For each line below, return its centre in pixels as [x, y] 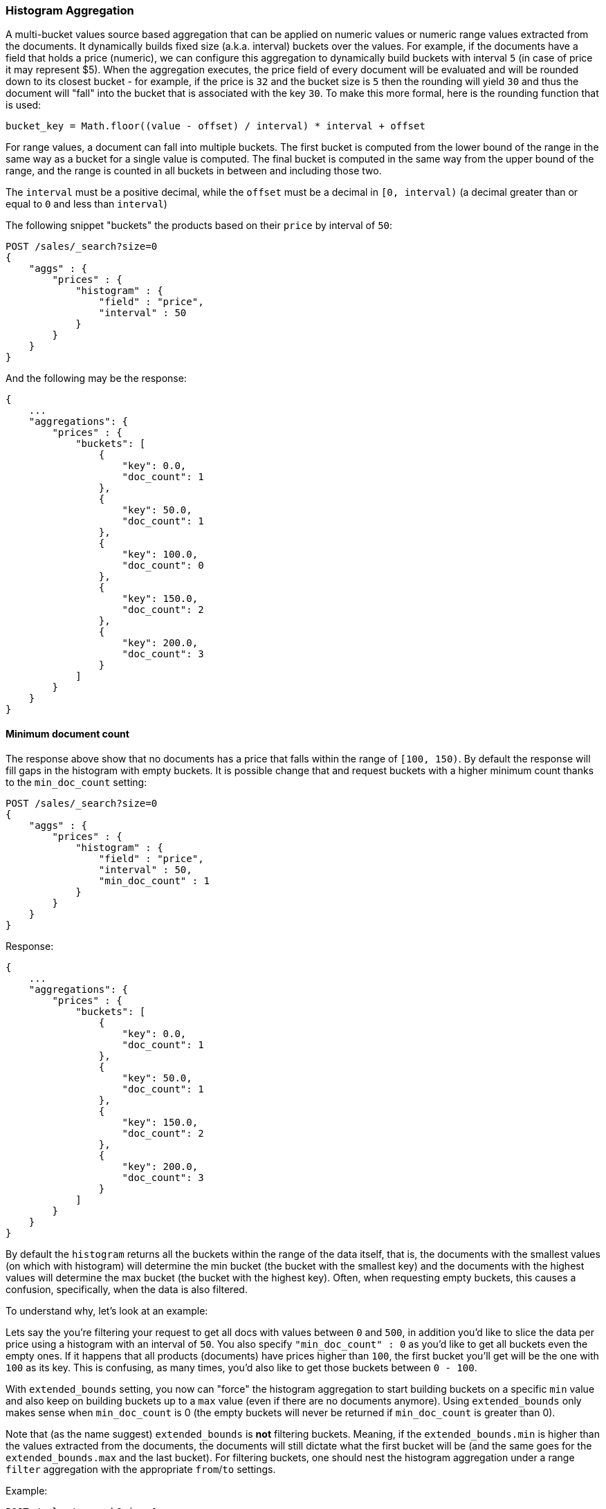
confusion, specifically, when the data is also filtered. [127, 1289]
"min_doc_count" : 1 [154, 880]
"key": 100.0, [160, 555]
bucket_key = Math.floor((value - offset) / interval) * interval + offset [215, 126]
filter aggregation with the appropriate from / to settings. [141, 1469]
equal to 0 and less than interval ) [86, 204]
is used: [24, 105]
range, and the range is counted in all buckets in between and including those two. [194, 171]
